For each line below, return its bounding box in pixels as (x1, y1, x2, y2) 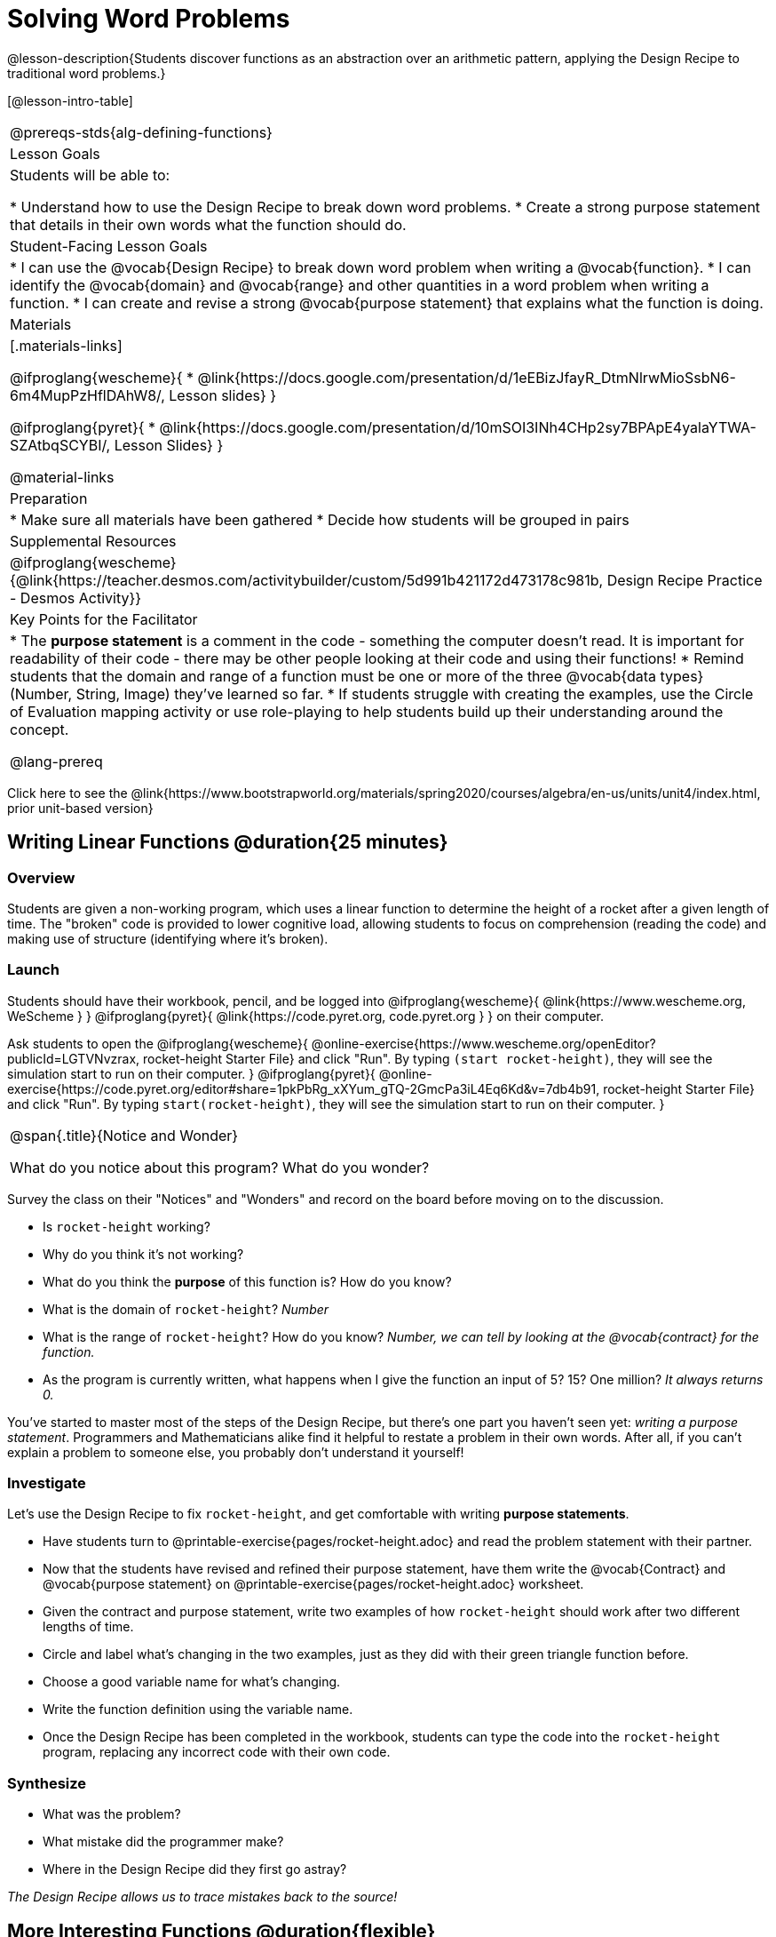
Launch (7, 961, 59, 979)
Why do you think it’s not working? (43, 1246, 244, 1262)
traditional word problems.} (7, 65, 166, 81)
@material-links (10, 467, 115, 486)
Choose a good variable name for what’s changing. (43, 1674, 341, 1690)
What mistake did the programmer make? (43, 1834, 284, 1850)
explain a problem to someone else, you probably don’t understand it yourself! (7, 1444, 464, 1460)
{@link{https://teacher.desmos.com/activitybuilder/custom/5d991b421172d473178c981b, (10, 570, 604, 589)
